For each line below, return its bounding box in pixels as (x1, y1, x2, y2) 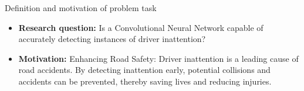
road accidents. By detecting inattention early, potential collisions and (18, 64, 271, 76)
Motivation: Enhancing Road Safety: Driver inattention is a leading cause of (18, 52, 299, 64)
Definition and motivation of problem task (5, 2, 157, 13)
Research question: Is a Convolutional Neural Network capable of (18, 21, 264, 33)
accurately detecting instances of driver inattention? (18, 33, 206, 45)
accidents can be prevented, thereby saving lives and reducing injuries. (18, 75, 272, 87)
